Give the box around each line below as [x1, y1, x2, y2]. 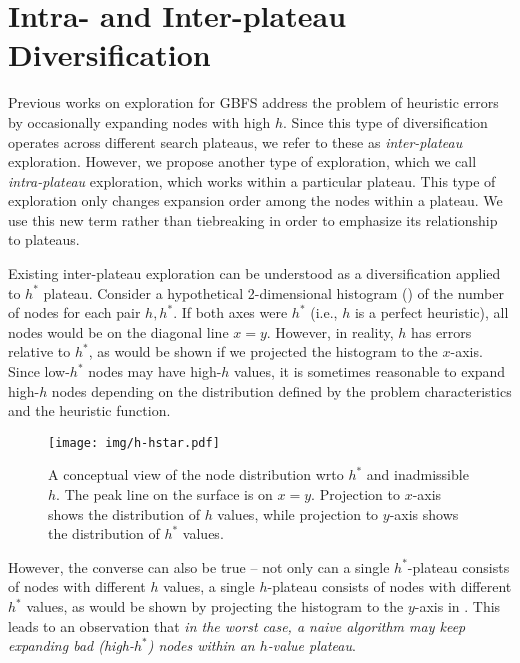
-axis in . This [414, 596, 501, 617]
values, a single [163, 576, 255, 597]
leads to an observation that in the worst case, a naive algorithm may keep [8, 615, 466, 636]
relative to [8, 341, 71, 362]
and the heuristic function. [8, 400, 171, 421]
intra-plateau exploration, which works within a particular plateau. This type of [8, 170, 496, 191]
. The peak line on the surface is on [56, 484, 273, 505]
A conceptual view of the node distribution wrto [48, 464, 344, 485]
